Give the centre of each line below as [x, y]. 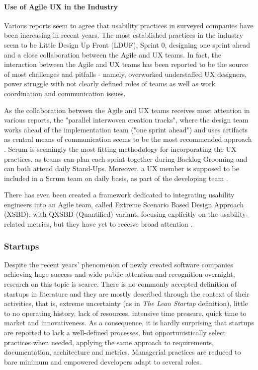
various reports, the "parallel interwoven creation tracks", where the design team [126, 120]
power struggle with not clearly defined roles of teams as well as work [110, 84]
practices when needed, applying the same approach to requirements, [109, 342]
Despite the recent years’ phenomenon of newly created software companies [119, 264]
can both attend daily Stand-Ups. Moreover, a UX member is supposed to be [122, 168]
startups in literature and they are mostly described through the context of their [127, 293]
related [15, 224]
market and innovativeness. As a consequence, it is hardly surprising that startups [129, 323]
